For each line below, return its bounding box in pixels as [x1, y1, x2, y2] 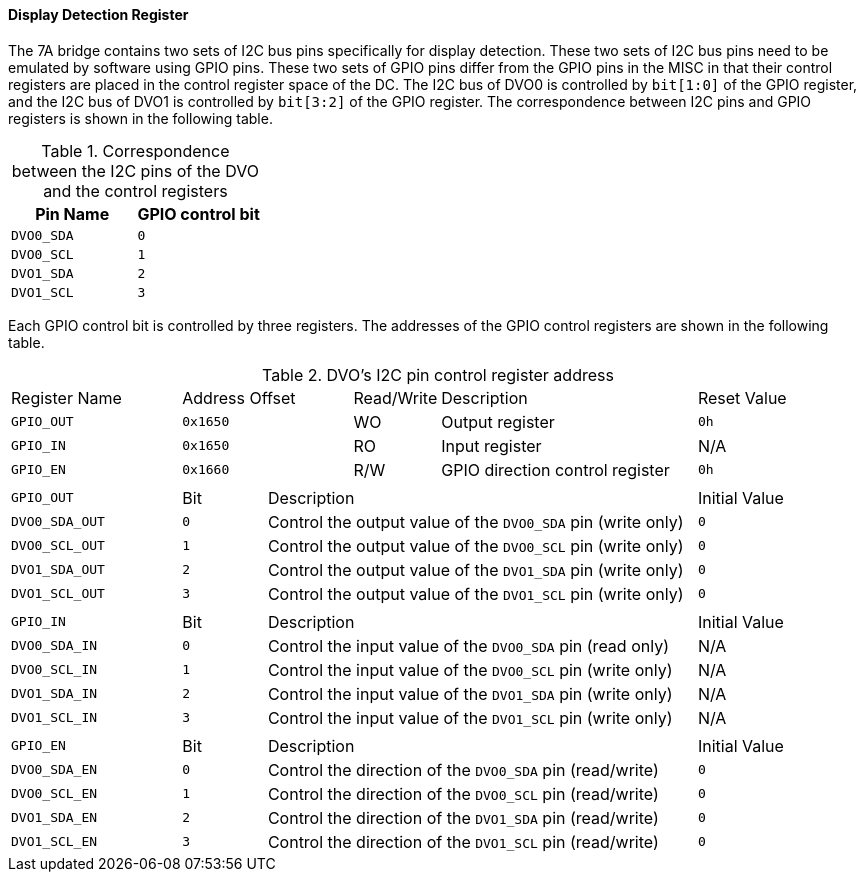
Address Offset [182, 387, 296, 408]
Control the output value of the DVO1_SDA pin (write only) [267, 559, 684, 580]
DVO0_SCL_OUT [11, 538, 105, 554]
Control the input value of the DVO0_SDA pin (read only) [267, 635, 669, 656]
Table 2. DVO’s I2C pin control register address [262, 364, 614, 385]
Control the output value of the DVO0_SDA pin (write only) [267, 511, 684, 532]
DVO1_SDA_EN [11, 810, 98, 826]
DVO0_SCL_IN [11, 662, 98, 678]
